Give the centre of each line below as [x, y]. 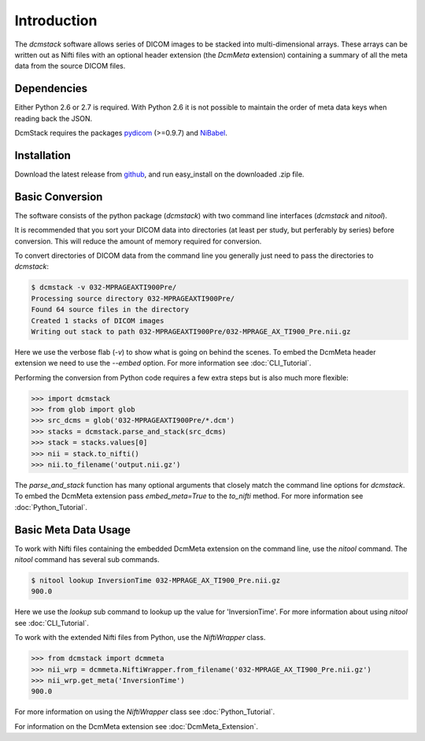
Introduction [56, 20]
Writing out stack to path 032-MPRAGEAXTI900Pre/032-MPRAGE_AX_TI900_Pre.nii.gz [191, 331]
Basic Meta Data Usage [73, 529]
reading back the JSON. [54, 118]
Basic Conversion [59, 197]
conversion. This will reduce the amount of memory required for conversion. [138, 241]
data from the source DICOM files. [70, 66]
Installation [42, 155]
